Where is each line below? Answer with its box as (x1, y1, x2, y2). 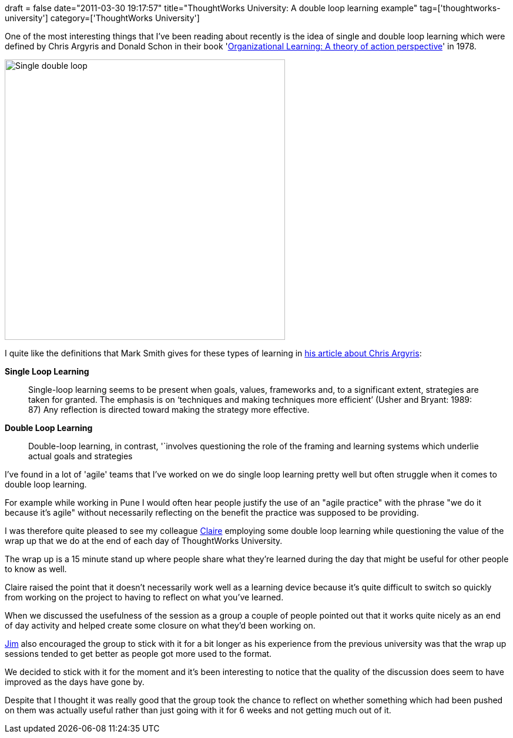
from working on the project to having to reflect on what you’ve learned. (5, 592, 284, 602)
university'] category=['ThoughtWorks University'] (5, 13, 200, 23)
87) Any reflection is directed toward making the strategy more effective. (28, 405, 310, 415)
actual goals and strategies (28, 451, 133, 461)
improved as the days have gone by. (5, 677, 145, 687)
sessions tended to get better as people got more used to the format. (5, 649, 272, 659)
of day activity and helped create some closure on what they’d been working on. (5, 620, 316, 630)
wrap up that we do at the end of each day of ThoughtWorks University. (5, 536, 283, 546)
